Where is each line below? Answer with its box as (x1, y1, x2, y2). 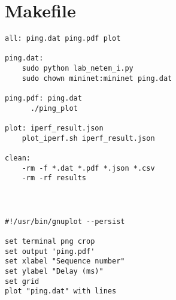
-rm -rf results (22, 174, 87, 183)
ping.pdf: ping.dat (5, 94, 82, 103)
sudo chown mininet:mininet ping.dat (22, 74, 172, 83)
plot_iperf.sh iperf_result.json (22, 134, 155, 143)
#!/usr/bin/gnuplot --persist (5, 217, 125, 226)
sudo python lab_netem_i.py (22, 64, 133, 73)
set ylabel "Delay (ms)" (5, 267, 104, 276)
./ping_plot (30, 104, 78, 113)
